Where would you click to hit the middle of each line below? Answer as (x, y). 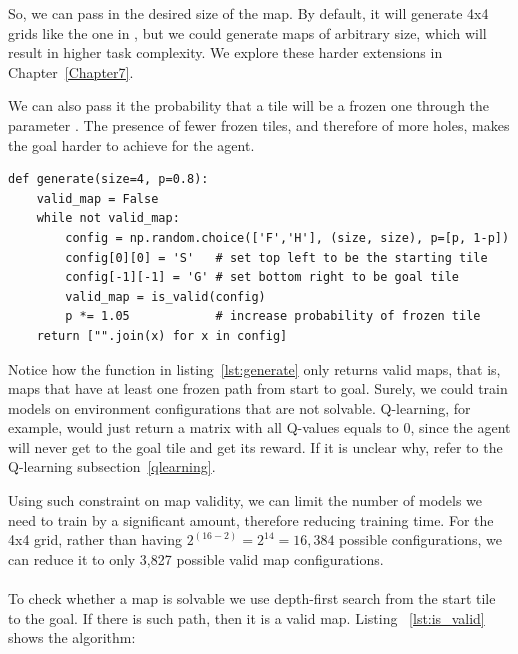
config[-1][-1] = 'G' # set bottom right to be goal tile (262, 277)
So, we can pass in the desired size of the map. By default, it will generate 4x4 (248, 13)
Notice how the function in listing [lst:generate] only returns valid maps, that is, (254, 368)
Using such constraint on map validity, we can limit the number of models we (245, 500)
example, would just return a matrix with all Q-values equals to (203, 427)
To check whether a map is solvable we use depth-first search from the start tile (252, 598)
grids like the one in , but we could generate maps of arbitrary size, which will (247, 32)
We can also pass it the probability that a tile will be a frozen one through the (249, 105)
